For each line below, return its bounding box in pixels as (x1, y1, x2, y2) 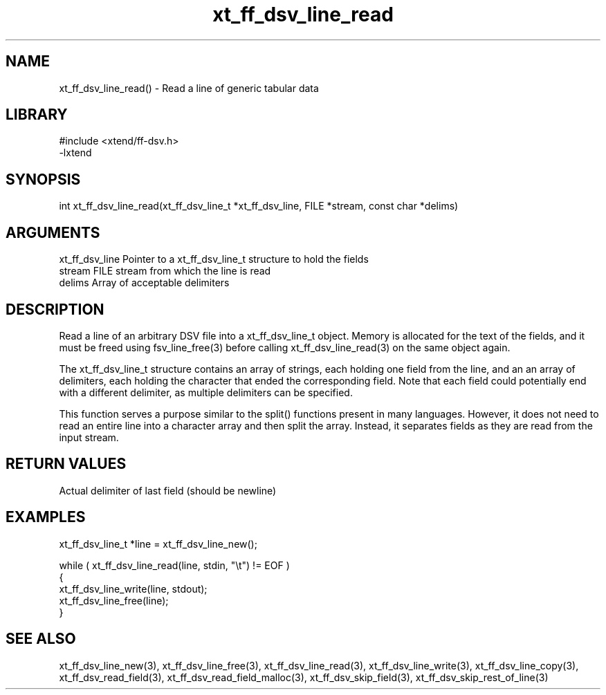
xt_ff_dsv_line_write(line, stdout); (59, 582, 208, 595)
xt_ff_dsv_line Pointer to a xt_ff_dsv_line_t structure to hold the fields (59, 253, 369, 266)
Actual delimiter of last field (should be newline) (59, 484, 277, 497)
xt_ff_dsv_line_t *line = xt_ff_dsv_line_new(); (59, 537, 257, 550)
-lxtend (59, 147, 92, 159)
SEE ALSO (6, 630, 76, 648)
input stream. (59, 431, 119, 443)
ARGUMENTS (6, 223, 100, 241)
